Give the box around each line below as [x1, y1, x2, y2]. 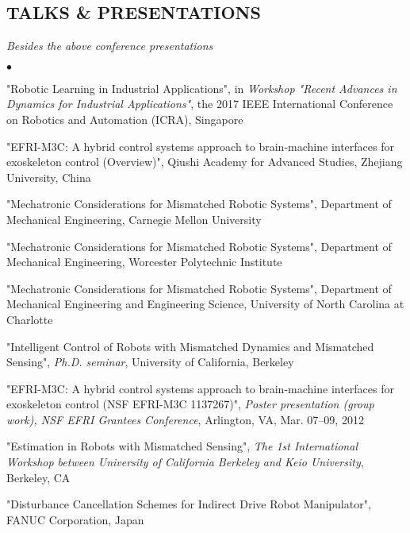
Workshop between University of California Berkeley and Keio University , [6, 454, 364, 470]
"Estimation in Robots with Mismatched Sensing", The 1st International [6, 438, 358, 454]
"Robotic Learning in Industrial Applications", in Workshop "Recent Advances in [6, 79, 397, 96]
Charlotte [6, 311, 53, 327]
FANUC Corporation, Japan [6, 511, 144, 527]
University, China [6, 168, 91, 185]
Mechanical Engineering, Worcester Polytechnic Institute [6, 253, 282, 270]
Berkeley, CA [6, 469, 71, 485]
